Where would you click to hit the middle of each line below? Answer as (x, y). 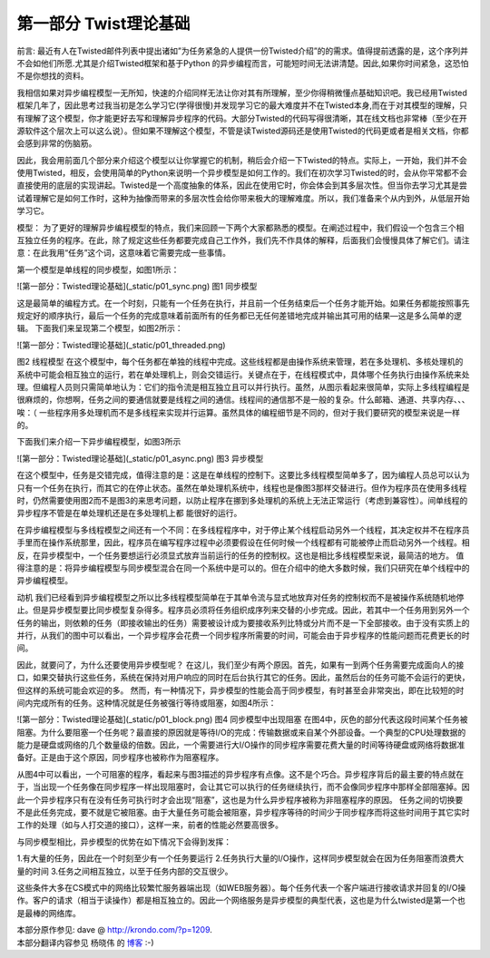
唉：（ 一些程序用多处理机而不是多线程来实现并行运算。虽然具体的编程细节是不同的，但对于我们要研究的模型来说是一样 (238, 412)
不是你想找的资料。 (53, 76)
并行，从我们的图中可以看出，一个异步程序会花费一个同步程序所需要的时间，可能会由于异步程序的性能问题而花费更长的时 (243, 635)
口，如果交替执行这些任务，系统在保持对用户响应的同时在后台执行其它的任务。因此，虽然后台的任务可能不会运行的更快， (243, 678)
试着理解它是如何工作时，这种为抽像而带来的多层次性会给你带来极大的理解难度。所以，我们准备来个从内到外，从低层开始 (243, 198)
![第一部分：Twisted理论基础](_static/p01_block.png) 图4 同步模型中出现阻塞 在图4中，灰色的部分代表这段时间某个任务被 (242, 719)
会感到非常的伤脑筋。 (57, 143)
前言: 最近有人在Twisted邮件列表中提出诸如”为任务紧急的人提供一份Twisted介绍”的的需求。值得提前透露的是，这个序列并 (243, 51)
